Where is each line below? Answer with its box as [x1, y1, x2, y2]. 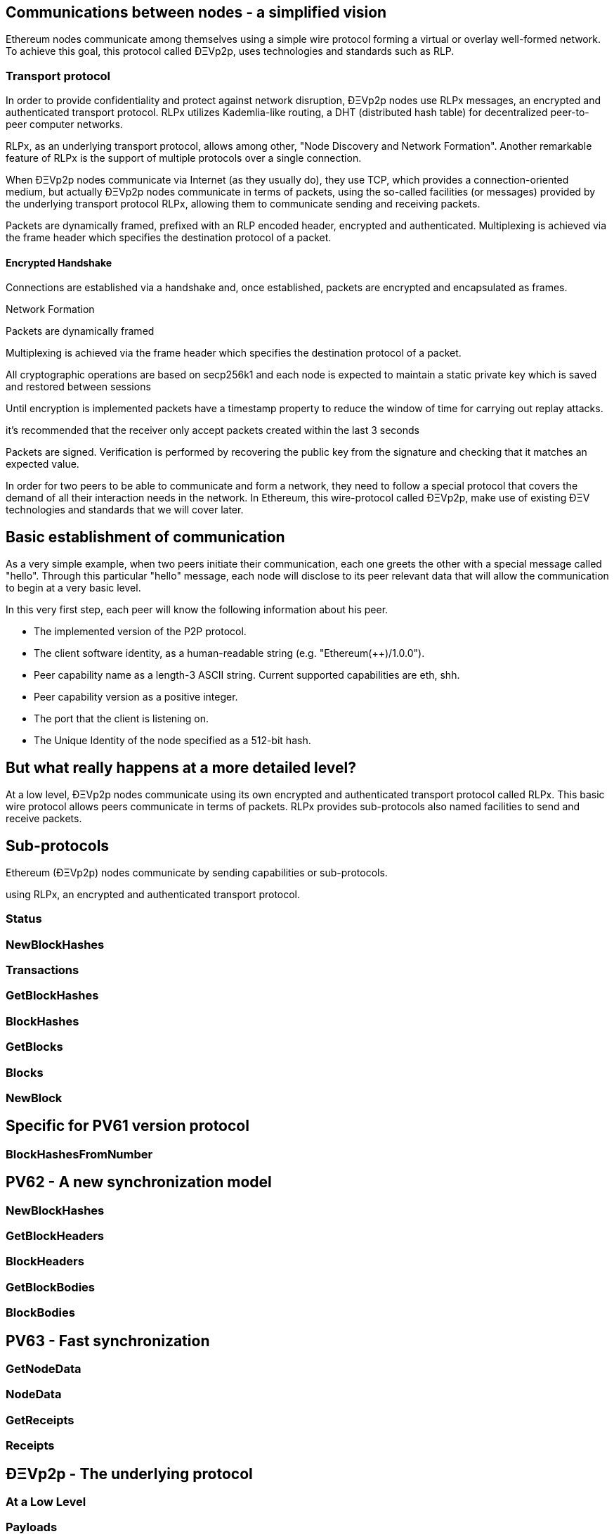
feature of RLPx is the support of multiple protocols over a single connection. [6, 152, 362, 165]
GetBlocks [6, 1040, 63, 1054]
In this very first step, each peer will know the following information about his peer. [6, 603, 388, 616]
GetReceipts [6, 1412, 74, 1427]
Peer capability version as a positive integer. [34, 691, 238, 703]
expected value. [6, 458, 79, 471]
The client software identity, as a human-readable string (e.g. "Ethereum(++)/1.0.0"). [34, 647, 425, 660]
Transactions [6, 963, 79, 978]
